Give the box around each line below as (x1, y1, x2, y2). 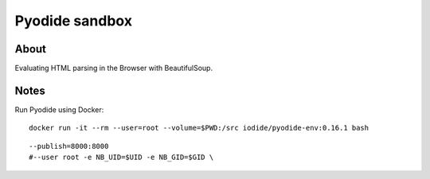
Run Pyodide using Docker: (14, 104, 104, 115)
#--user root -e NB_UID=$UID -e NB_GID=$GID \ (29, 153, 214, 162)
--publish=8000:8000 (29, 142, 109, 150)
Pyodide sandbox (14, 12, 133, 29)
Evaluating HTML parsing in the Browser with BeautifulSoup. (14, 64, 213, 73)
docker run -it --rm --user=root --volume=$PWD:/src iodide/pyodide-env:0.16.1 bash (29, 123, 369, 133)
